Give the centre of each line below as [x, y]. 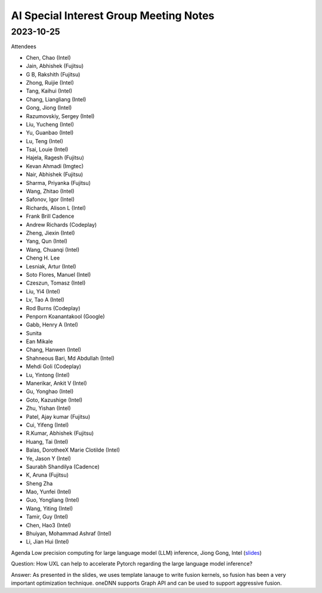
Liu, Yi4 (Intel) [43, 291]
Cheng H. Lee [43, 258]
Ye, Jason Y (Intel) [49, 458]
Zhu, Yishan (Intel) [48, 408]
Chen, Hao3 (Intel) [49, 525]
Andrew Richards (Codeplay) [61, 224]
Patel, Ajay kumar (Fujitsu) [58, 416]
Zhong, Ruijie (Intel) [50, 82]
